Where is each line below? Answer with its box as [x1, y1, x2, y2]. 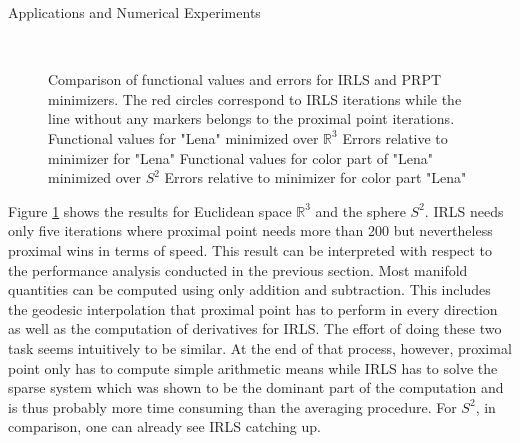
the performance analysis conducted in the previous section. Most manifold [8, 259, 468, 280]
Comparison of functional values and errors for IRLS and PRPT [48, 69, 442, 90]
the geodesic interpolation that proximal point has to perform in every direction [8, 298, 498, 319]
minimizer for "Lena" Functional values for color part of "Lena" [48, 147, 434, 168]
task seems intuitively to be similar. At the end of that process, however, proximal [8, 337, 512, 358]
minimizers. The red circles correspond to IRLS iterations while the [48, 88, 462, 109]
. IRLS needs [424, 200, 504, 221]
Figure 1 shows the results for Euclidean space [8, 200, 292, 221]
